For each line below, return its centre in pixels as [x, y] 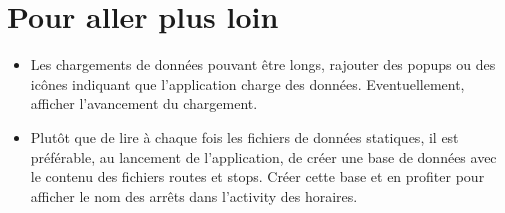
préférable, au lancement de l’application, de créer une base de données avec [263, 156]
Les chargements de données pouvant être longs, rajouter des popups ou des [263, 64]
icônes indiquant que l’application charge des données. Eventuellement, [247, 83]
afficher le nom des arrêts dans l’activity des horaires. [194, 195]
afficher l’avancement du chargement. [144, 103]
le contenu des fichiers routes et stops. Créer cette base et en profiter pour [257, 176]
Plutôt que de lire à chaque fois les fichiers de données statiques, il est [244, 136]
